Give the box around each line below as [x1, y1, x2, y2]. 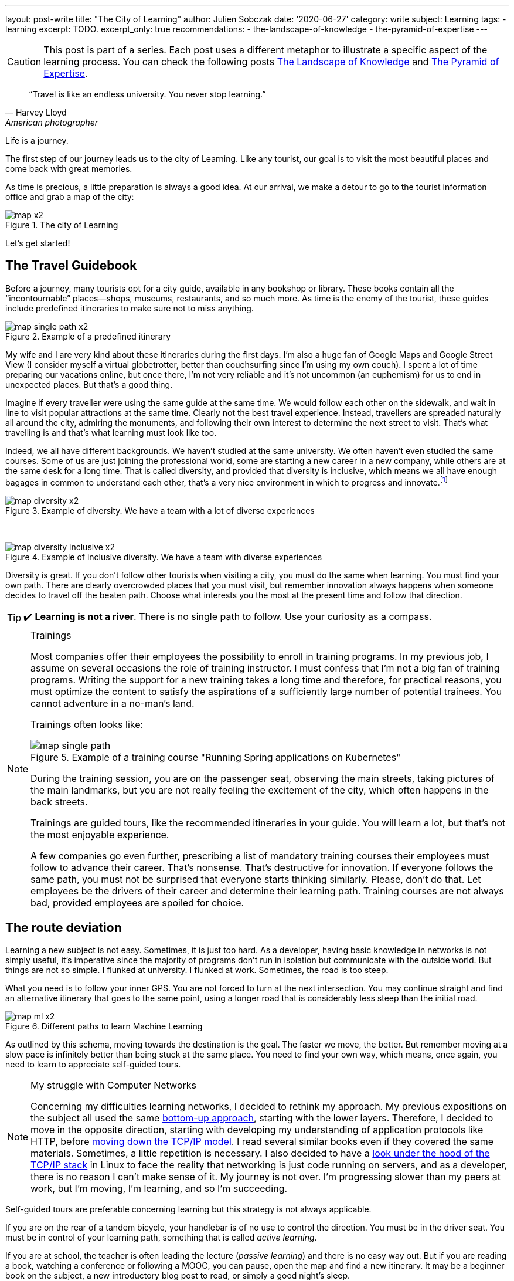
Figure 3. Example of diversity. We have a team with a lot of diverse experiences [5, 505, 315, 516]
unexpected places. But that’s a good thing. [5, 379, 173, 389]
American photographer [5, 117, 98, 127]
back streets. [30, 795, 88, 808]
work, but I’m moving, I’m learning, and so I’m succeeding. [30, 1182, 288, 1195]
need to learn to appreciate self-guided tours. [5, 1059, 181, 1070]
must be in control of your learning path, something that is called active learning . [5, 1232, 317, 1243]
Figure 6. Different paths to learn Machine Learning [5, 1021, 203, 1032]
